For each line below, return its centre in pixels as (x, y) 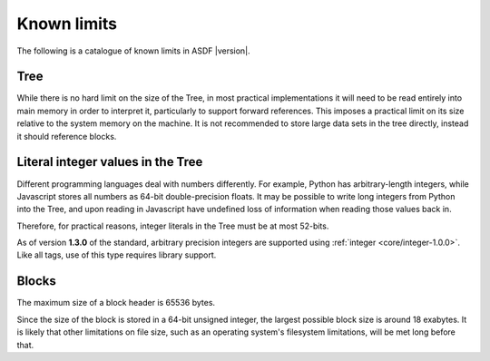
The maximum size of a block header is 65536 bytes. (116, 303)
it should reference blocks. (67, 136)
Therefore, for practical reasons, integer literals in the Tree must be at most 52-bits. (173, 226)
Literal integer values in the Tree (110, 162)
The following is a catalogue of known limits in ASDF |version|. (133, 51)
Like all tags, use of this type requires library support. (117, 255)
